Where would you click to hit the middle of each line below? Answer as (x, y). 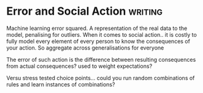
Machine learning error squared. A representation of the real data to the (97, 28)
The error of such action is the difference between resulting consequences (101, 59)
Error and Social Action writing (85, 11)
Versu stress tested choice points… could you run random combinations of (101, 78)
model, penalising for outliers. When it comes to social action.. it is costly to (102, 34)
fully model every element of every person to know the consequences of (98, 41)
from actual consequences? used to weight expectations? (79, 66)
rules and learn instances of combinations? (61, 84)
